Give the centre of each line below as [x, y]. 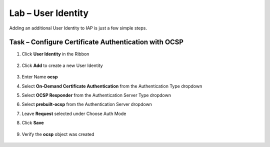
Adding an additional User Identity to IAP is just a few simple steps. [78, 28]
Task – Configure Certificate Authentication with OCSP [96, 42]
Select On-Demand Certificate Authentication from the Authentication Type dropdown [112, 86]
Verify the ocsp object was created [58, 134]
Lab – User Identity [49, 13]
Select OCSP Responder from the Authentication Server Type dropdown [96, 95]
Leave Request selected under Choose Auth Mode [74, 113]
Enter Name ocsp [40, 77]
